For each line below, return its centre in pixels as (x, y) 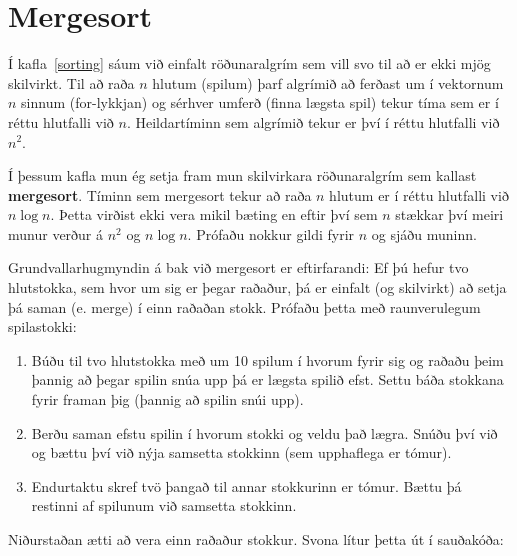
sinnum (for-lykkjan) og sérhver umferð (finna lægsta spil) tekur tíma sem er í (260, 102)
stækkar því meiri (449, 214)
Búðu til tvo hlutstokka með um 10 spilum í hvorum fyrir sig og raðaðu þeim (267, 359)
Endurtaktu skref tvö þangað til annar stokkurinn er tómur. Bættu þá (246, 485)
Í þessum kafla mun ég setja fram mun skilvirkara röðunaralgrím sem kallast (242, 175)
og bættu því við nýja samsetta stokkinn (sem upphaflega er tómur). (241, 452)
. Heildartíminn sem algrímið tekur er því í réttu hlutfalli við (313, 121)
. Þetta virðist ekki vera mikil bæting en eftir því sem (214, 214)
